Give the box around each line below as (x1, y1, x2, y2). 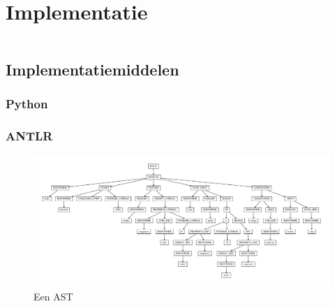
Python (6, 94, 48, 112)
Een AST (33, 289, 73, 303)
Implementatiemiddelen (6, 58, 179, 80)
